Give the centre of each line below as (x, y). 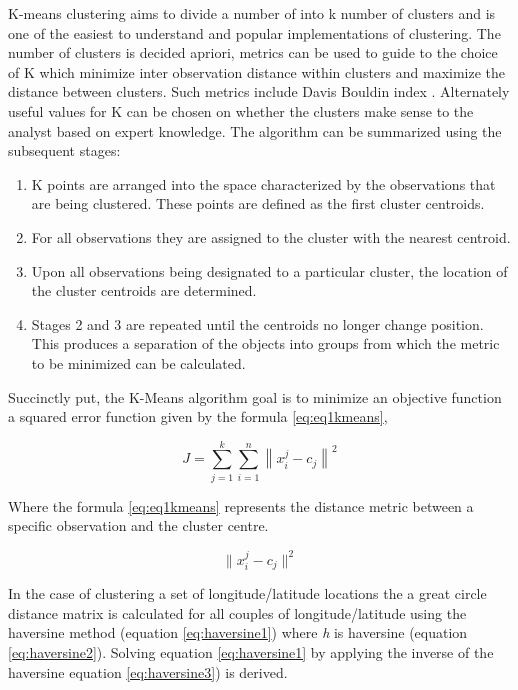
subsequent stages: (64, 150)
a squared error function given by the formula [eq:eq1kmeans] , (198, 416)
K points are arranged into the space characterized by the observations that (263, 183)
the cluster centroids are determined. (144, 290)
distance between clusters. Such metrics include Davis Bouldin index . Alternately (259, 91)
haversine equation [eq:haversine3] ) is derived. (148, 671)
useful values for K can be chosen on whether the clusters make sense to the (241, 110)
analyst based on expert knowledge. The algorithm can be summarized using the (255, 130)
